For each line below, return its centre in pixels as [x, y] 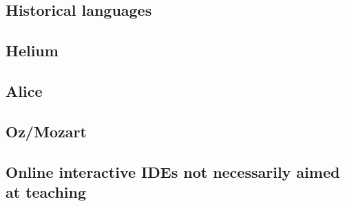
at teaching [46, 191]
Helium [32, 50]
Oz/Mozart [46, 131]
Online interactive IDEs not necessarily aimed [173, 171]
